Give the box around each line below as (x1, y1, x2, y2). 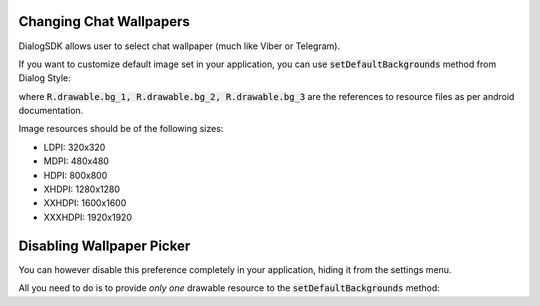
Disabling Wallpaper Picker (18, 237, 191, 254)
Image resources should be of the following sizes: (18, 123, 224, 135)
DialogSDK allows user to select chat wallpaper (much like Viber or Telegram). (18, 40, 340, 52)
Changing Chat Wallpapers (18, 13, 190, 30)
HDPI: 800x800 (43, 169, 108, 181)
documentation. (18, 105, 84, 117)
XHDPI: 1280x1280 (43, 183, 120, 195)
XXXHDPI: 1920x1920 (43, 211, 132, 223)
